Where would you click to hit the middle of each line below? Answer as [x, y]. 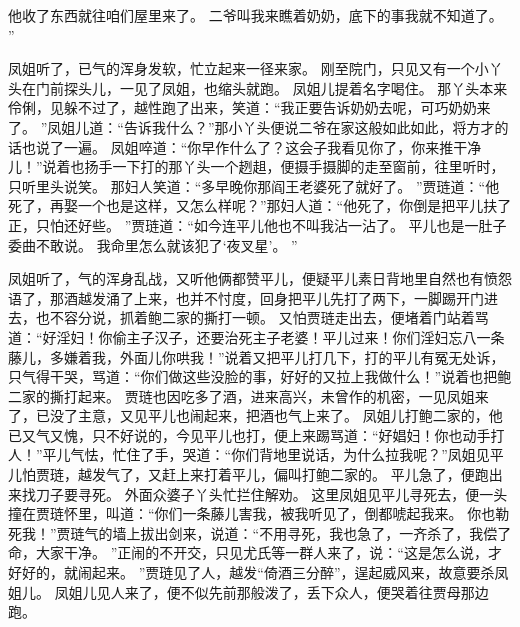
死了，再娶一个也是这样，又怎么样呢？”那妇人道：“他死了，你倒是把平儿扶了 [260, 205]
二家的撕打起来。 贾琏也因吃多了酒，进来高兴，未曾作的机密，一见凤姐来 [248, 395]
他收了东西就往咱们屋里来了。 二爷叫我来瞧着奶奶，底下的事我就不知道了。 [255, 15]
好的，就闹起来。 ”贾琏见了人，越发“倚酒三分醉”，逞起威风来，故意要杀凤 [265, 572]
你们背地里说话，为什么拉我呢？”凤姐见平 [367, 454]
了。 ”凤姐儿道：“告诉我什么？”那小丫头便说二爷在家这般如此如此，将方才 [251, 126]
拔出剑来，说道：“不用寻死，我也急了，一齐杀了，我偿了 [326, 532]
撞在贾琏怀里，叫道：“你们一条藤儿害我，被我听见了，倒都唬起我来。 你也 [252, 513]
